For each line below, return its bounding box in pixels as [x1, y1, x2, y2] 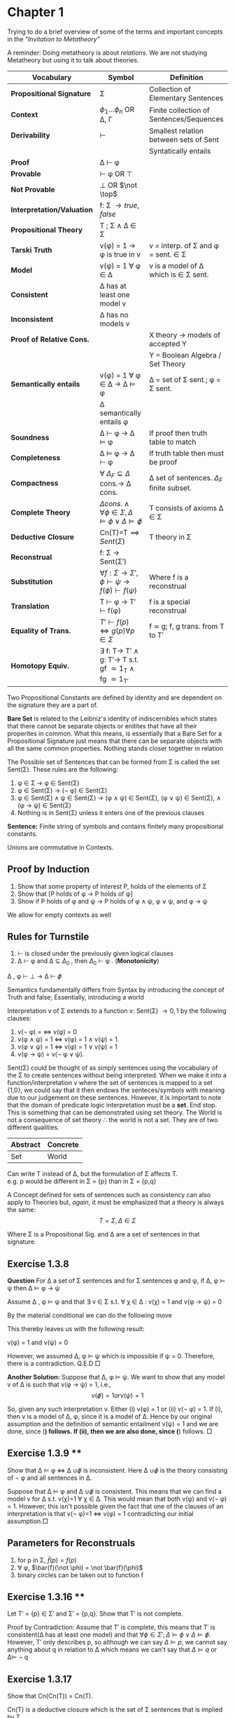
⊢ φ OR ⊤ [99, 169, 133, 179]
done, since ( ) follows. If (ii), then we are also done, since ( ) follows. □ [7, 1427, 213, 1436]
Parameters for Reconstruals [7, 1537, 136, 1549]
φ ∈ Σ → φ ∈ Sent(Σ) [17, 779, 80, 787]
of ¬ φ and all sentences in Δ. [7, 1473, 92, 1482]
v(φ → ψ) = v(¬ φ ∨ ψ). [17, 1050, 85, 1058]
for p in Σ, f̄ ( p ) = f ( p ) [17, 1555, 77, 1564]
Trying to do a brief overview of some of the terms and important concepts [7, 27, 223, 36]
